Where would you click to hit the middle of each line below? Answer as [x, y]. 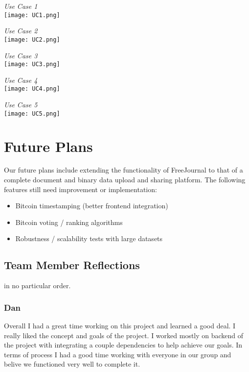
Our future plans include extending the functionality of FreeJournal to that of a [124, 170]
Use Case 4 [21, 80]
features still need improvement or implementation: [80, 189]
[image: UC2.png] [32, 39]
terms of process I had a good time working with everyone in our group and [118, 354]
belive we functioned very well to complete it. [72, 364]
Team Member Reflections [72, 265]
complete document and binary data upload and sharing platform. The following [125, 179]
